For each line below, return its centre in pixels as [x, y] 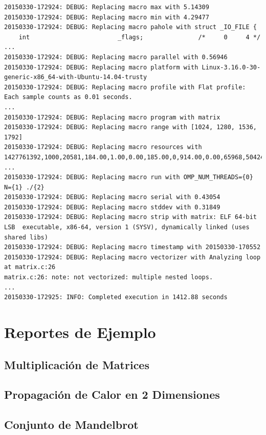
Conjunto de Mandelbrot [71, 425]
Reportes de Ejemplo [80, 332]
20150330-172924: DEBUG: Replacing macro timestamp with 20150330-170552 [132, 247]
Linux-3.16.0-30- [231, 67]
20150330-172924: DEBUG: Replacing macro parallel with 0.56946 [116, 57]
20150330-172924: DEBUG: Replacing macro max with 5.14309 [107, 7]
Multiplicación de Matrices [77, 364]
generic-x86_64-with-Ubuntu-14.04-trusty [76, 77]
